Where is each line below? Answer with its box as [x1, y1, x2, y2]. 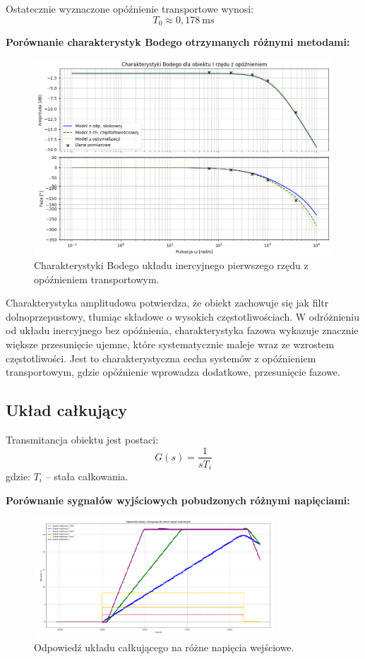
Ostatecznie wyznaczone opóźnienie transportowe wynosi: [6, 1, 254, 16]
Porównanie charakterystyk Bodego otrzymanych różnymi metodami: [6, 35, 350, 49]
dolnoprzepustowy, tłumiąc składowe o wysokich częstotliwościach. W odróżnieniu [6, 309, 360, 323]
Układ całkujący [6, 399, 128, 421]
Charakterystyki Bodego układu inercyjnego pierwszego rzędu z [34, 257, 309, 272]
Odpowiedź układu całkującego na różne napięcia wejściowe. [34, 640, 294, 655]
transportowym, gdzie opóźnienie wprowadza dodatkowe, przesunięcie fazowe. [6, 364, 340, 379]
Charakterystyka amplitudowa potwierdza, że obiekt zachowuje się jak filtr [6, 295, 329, 310]
